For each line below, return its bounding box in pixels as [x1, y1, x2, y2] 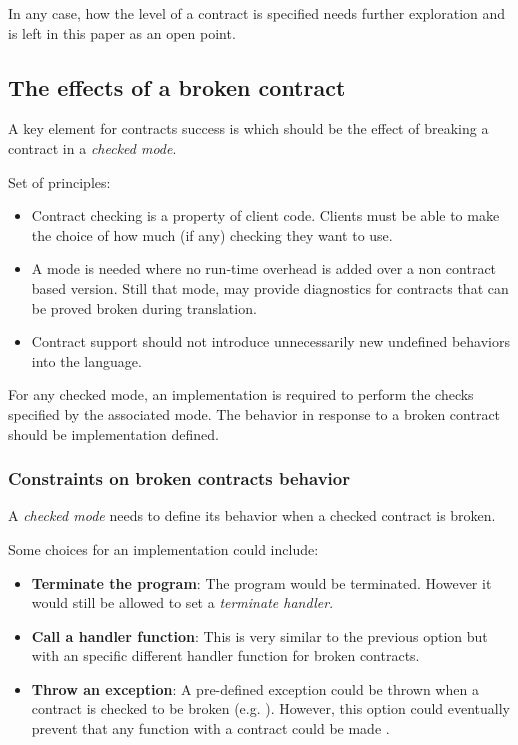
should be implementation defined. [8, 423, 219, 444]
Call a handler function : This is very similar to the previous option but [31, 625, 488, 646]
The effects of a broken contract [8, 71, 346, 102]
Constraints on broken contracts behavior [8, 466, 350, 491]
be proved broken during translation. [31, 297, 257, 318]
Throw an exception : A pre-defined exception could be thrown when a [31, 678, 479, 699]
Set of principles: [8, 171, 111, 192]
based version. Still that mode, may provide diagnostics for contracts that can [31, 277, 509, 298]
